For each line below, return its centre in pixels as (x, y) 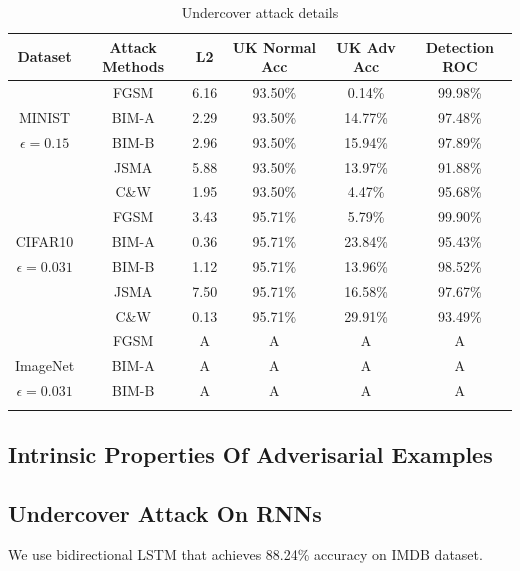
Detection (459, 46)
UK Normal (274, 46)
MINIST (44, 116)
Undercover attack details (260, 12)
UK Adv (366, 46)
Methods (133, 66)
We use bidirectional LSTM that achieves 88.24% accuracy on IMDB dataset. (245, 554)
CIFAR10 (44, 241)
